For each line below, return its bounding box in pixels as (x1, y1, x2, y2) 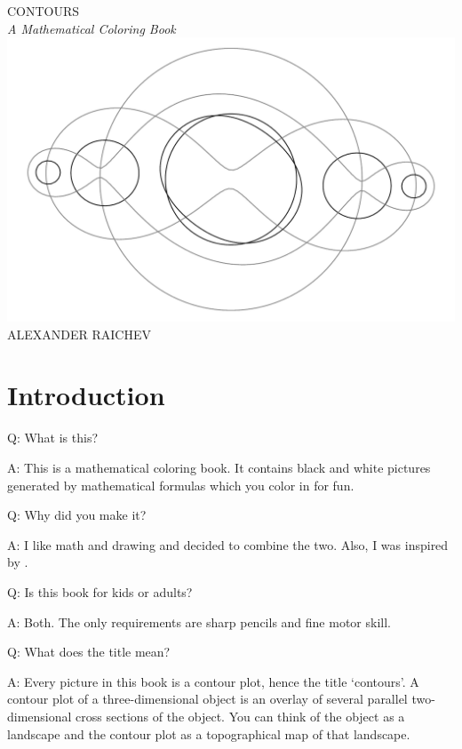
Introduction (7, 377, 165, 413)
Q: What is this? (7, 428, 99, 447)
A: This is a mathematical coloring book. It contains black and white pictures (7, 458, 431, 477)
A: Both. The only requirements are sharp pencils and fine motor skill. (7, 612, 391, 631)
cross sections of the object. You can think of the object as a (76, 706, 405, 725)
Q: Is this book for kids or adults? (7, 582, 193, 601)
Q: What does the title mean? (7, 642, 171, 661)
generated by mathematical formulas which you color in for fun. (7, 475, 354, 494)
